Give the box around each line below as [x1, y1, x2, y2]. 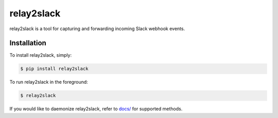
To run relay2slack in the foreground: [9, 79, 89, 85]
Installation [9, 39, 46, 48]
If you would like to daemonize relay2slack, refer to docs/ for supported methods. [9, 106, 183, 112]
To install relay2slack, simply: [9, 52, 72, 58]
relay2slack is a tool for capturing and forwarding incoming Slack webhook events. [9, 26, 185, 32]
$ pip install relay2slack [20, 66, 89, 72]
